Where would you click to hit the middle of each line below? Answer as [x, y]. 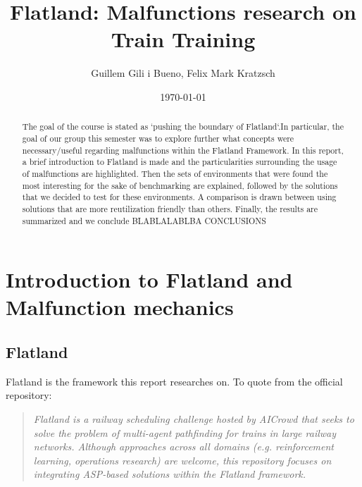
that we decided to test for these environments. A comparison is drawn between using [179, 197]
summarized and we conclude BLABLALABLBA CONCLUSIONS [144, 220]
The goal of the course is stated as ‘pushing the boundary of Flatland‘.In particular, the [183, 127]
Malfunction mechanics [120, 307]
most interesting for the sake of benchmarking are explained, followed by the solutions [180, 185]
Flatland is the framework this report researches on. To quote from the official [174, 381]
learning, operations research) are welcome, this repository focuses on [182, 460]
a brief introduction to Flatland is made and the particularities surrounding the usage [180, 162]
